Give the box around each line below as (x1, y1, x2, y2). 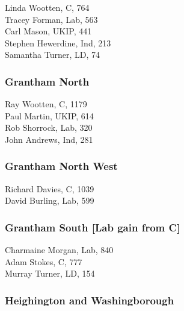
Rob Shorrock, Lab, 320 (5, 121, 93, 134)
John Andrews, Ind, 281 (5, 133, 93, 145)
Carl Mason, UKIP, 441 (5, 25, 92, 37)
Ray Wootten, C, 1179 (5, 98, 87, 110)
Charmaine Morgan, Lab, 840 (5, 243, 114, 256)
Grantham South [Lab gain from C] (5, 219, 180, 234)
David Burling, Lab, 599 (5, 194, 94, 207)
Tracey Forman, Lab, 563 (5, 13, 98, 25)
